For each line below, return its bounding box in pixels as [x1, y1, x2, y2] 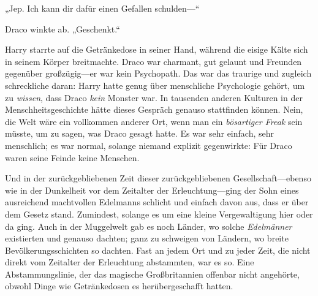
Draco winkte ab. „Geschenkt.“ [5, 22, 120, 35]
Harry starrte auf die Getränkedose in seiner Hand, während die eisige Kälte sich [5, 43, 308, 56]
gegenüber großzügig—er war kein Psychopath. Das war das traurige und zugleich [5, 67, 312, 80]
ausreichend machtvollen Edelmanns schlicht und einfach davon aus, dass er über [5, 195, 309, 208]
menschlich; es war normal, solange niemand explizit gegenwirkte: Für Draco [5, 139, 292, 151]
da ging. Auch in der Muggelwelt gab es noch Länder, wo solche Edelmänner [5, 219, 292, 232]
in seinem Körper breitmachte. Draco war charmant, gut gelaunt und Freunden [5, 55, 302, 67]
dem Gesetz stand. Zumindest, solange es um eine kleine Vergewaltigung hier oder [5, 207, 313, 220]
